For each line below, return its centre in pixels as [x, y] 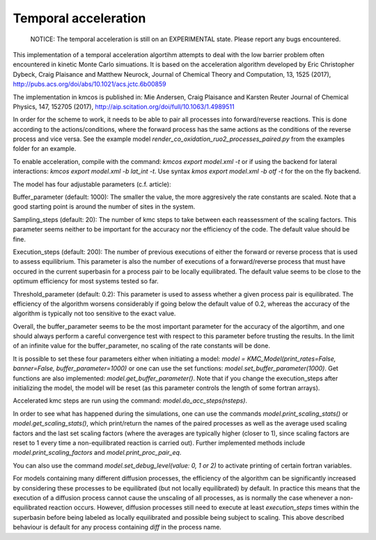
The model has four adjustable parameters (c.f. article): [92, 184]
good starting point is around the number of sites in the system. [104, 207]
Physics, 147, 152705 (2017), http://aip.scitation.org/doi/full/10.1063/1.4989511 [124, 106]
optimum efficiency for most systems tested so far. [86, 281]
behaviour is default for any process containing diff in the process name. [117, 527]
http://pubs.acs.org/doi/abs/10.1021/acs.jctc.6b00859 [89, 84]
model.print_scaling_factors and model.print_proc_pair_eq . [97, 453]
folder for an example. [45, 149]
